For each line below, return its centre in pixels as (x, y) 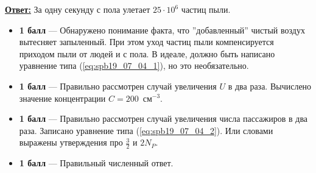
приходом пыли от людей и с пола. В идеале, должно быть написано (147, 53)
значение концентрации (62, 98)
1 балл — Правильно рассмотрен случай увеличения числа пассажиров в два (163, 118)
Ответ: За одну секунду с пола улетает (78, 9)
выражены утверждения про (71, 142)
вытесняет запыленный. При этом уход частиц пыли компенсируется (146, 42)
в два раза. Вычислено (270, 86)
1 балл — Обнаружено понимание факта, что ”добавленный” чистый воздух (162, 30)
